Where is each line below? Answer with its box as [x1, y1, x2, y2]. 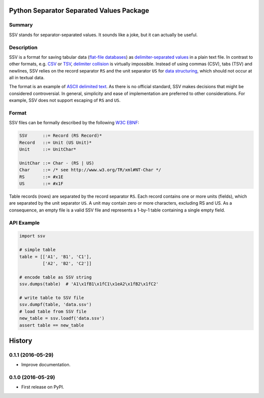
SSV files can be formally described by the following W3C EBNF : [9, 120, 139, 126]
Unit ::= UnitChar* [19, 147, 77, 152]
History [9, 336, 33, 345]
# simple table [19, 247, 56, 253]
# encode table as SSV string [19, 274, 92, 280]
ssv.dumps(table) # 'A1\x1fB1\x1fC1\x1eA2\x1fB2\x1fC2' [19, 281, 159, 287]
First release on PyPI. [21, 384, 65, 390]
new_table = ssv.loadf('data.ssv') [19, 316, 105, 321]
